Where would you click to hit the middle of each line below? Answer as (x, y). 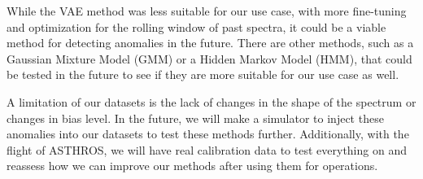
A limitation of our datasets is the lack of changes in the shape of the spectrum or (211, 101)
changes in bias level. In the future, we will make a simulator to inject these (195, 118)
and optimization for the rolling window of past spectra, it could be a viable (196, 26)
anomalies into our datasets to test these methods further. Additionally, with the (208, 134)
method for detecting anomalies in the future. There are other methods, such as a (210, 43)
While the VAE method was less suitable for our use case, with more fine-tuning (207, 11)
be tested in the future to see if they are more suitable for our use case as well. (203, 74)
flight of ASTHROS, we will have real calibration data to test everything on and (207, 149)
